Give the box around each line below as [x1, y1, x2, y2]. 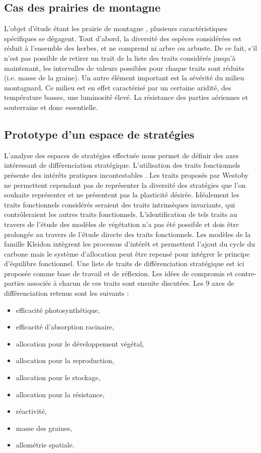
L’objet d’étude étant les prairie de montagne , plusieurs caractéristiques [4, 23, 227, 34]
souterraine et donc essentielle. [4, 101, 98, 112]
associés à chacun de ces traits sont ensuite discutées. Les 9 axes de [27, 278, 234, 288]
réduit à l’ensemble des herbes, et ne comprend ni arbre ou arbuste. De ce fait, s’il [4, 43, 257, 53]
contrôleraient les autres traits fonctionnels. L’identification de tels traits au [4, 209, 237, 219]
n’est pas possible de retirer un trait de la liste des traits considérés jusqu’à [4, 52, 236, 63]
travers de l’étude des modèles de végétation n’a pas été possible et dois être [4, 218, 239, 229]
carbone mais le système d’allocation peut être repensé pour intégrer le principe [4, 248, 250, 259]
